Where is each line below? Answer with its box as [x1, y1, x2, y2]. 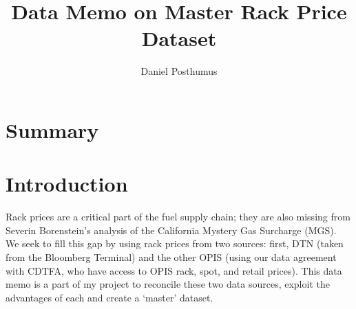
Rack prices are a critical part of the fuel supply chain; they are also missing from [6, 209, 350, 224]
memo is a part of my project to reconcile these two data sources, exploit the [6, 277, 330, 291]
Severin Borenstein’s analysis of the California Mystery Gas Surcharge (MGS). [6, 222, 337, 237]
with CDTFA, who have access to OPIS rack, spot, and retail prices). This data [6, 263, 342, 277]
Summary [6, 115, 99, 144]
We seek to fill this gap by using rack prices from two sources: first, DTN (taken [6, 236, 344, 251]
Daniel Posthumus [140, 64, 218, 78]
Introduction [6, 170, 128, 198]
